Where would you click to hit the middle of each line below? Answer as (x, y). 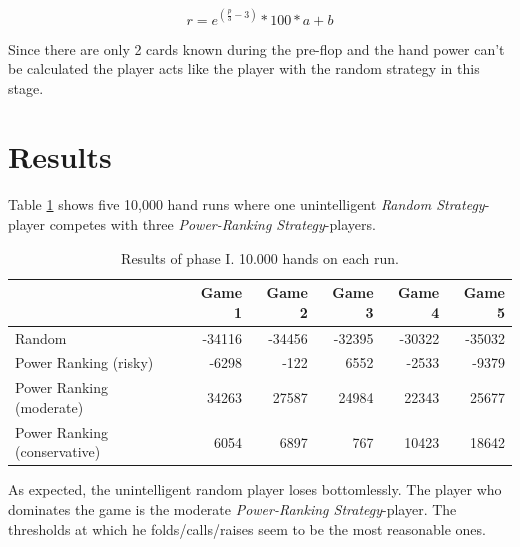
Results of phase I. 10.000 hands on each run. (260, 257)
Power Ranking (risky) (84, 362)
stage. (26, 87)
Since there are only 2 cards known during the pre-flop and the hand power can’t (256, 48)
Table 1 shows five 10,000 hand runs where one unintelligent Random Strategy (246, 204)
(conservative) (58, 451)
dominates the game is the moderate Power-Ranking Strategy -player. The (232, 509)
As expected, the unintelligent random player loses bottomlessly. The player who (255, 489)
